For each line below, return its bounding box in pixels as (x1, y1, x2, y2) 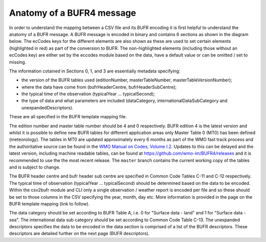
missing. (9, 59, 27, 65)
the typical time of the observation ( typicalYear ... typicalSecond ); (21, 91, 155, 97)
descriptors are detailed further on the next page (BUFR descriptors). (9, 231, 150, 237)
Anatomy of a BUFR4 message (9, 7, 136, 18)
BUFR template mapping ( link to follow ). (9, 201, 90, 207)
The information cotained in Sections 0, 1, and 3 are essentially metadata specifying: (9, 68, 181, 74)
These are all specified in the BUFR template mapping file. (9, 114, 127, 120)
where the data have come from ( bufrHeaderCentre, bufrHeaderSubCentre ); (21, 84, 177, 90)
